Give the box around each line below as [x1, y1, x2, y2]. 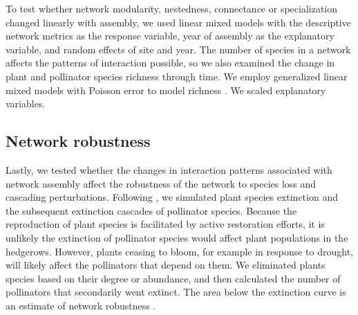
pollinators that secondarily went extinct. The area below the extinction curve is [6, 285, 346, 299]
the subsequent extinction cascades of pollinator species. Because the [6, 203, 297, 217]
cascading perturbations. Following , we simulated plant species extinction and [6, 190, 338, 204]
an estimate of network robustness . [6, 298, 156, 312]
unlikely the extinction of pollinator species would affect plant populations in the [6, 230, 348, 244]
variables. [6, 96, 46, 111]
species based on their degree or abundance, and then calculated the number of [6, 271, 341, 285]
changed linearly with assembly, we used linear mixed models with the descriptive [6, 15, 351, 29]
